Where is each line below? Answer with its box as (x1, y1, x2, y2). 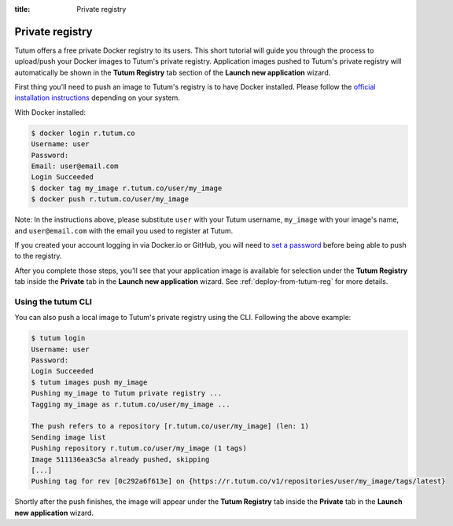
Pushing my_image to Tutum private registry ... (31, 389, 223, 398)
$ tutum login (31, 334, 86, 343)
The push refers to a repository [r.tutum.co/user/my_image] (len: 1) (31, 421, 310, 431)
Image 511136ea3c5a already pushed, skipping (31, 454, 210, 464)
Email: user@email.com (31, 162, 119, 171)
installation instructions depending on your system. (14, 93, 181, 102)
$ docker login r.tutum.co (31, 128, 135, 138)
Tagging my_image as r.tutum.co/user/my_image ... (31, 399, 231, 409)
